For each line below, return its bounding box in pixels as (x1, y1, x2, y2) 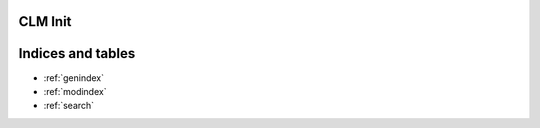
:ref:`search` (43, 100, 95, 112)
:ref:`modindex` (43, 85, 107, 97)
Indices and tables (18, 45, 136, 62)
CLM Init (18, 13, 72, 30)
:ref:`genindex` (43, 71, 105, 84)
